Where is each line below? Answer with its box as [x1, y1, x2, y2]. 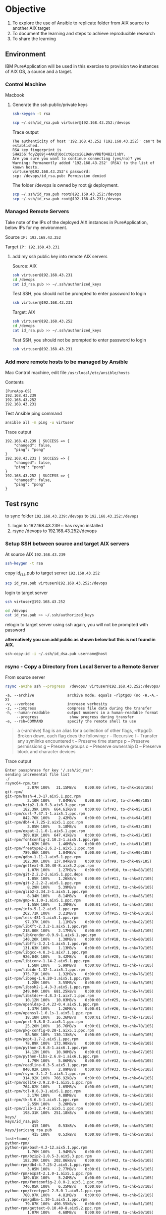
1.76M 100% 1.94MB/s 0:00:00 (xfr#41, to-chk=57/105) [27, 1150, 154, 1155]
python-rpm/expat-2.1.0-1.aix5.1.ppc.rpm [5, 1171, 92, 1176]
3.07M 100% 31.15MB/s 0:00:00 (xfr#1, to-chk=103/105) [27, 785, 154, 790]
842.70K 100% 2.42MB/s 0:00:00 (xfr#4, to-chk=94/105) [23, 816, 152, 821]
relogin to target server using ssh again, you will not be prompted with [5, 622, 148, 628]
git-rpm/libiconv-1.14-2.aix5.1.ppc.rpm [5, 959, 90, 964]
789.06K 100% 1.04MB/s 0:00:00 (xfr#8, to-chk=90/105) [23, 850, 152, 855]
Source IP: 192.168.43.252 [5, 234, 61, 240]
